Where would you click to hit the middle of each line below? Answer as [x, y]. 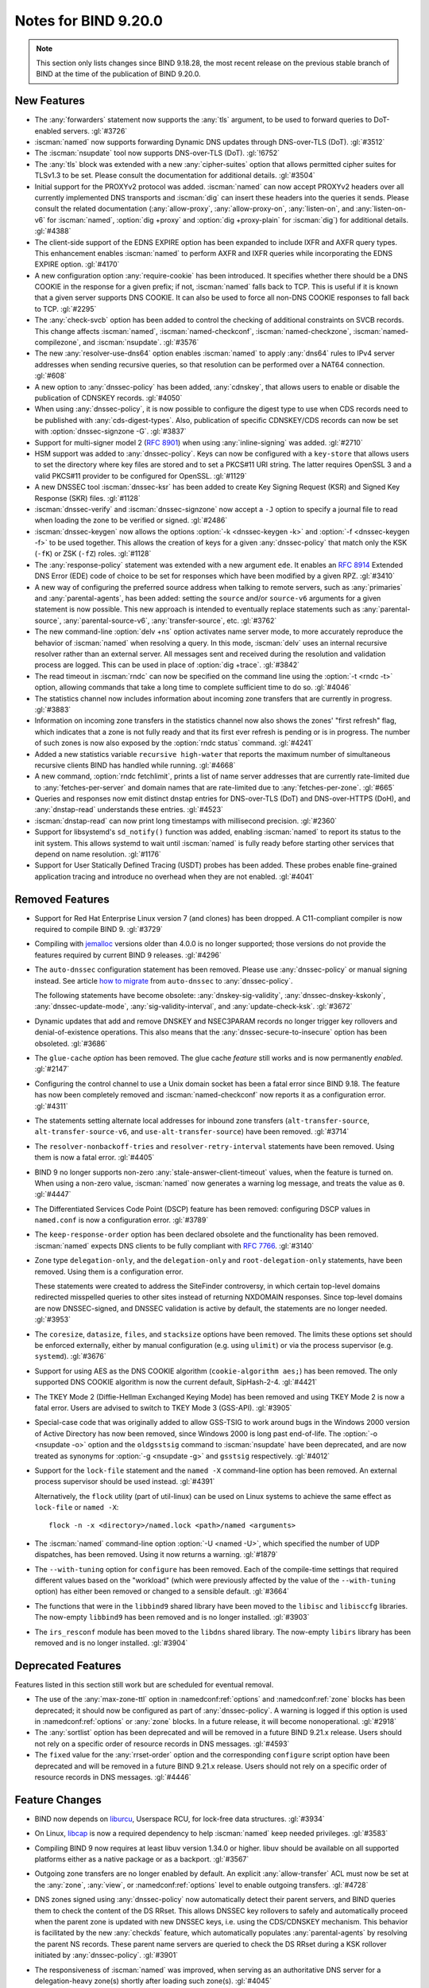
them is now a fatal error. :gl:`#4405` [95, 1158]
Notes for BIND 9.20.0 [89, 21]
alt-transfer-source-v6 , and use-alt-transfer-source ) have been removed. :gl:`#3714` [192, 1132]
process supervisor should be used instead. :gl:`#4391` [125, 1481]
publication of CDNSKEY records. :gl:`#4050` [108, 398]
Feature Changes [58, 1800]
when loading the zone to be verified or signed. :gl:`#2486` [131, 520]
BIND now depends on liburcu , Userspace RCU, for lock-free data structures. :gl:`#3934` [180, 1819]
